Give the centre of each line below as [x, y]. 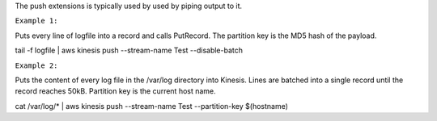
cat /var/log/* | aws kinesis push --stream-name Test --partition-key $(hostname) [152, 106]
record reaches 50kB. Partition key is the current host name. [115, 91]
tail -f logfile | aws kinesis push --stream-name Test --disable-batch [129, 50]
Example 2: [36, 65]
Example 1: [36, 21]
